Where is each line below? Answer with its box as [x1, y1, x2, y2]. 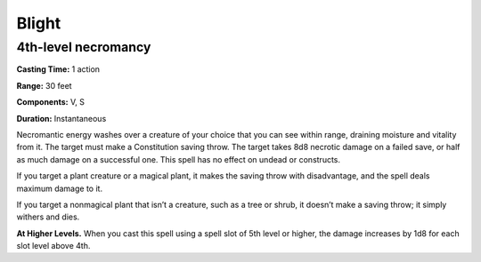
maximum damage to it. [16, 183, 102, 194]
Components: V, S [16, 97, 85, 107]
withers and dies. [16, 211, 80, 222]
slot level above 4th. [16, 241, 91, 251]
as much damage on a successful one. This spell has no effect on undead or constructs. [16, 154, 341, 164]
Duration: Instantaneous [16, 113, 107, 123]
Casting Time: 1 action [16, 64, 101, 75]
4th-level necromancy [16, 39, 151, 55]
